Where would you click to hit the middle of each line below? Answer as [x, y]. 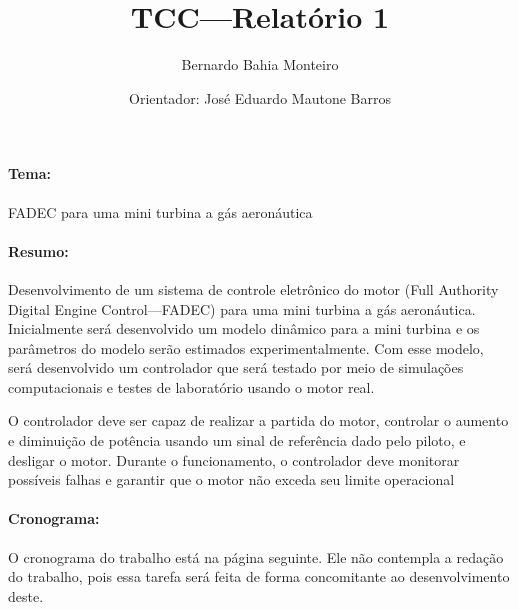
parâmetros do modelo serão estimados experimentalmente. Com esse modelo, [246, 347]
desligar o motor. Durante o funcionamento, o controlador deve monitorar [234, 459]
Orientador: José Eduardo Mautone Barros [260, 97]
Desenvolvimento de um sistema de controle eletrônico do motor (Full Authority [253, 288]
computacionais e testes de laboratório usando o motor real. [191, 386]
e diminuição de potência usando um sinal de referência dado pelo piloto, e [237, 440]
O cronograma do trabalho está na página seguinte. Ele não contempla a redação [256, 556]
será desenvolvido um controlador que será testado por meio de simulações [236, 367]
